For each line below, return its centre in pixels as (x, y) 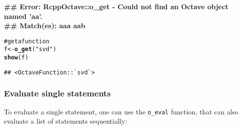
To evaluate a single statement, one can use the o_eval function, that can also (121, 111)
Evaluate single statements (57, 93)
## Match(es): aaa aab (45, 26)
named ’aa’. (23, 16)
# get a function (27, 41)
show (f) (16, 58)
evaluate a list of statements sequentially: (66, 121)
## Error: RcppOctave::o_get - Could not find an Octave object (116, 6)
